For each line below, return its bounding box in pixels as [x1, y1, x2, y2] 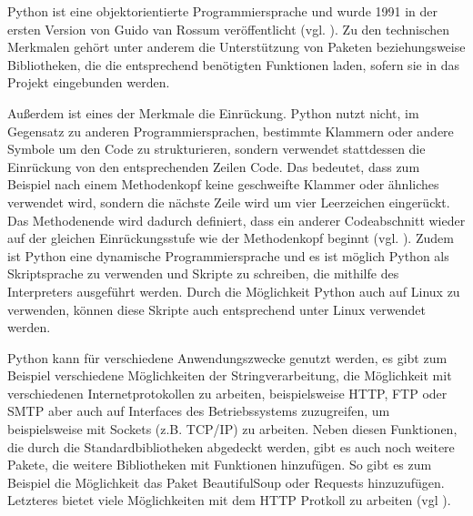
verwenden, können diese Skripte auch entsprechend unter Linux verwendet [7, 299, 426, 319]
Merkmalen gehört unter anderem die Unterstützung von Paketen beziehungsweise [7, 37, 466, 56]
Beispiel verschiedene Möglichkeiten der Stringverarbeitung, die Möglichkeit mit [7, 366, 452, 385]
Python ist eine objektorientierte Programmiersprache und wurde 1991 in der [7, 2, 438, 20]
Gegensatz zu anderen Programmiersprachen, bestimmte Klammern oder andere [7, 121, 454, 140]
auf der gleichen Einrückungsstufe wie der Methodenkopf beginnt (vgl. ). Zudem [7, 228, 454, 248]
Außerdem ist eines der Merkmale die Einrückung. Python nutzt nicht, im [7, 103, 419, 122]
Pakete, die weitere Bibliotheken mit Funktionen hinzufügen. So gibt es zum [7, 455, 432, 474]
